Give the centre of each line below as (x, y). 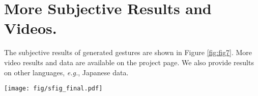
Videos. (31, 28)
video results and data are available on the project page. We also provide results (129, 62)
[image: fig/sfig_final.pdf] (53, 89)
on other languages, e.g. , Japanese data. (66, 72)
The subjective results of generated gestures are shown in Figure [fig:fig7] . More (128, 52)
